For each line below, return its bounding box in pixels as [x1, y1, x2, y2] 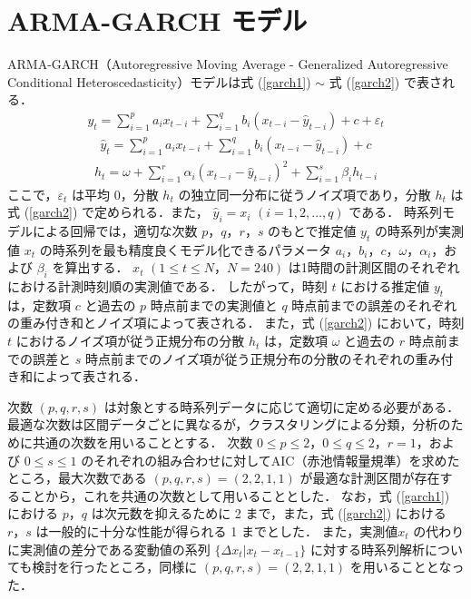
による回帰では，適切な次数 [32, 221, 198, 240]
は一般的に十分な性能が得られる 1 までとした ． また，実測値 [35, 522, 398, 540]
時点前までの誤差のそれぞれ [291, 295, 457, 314]
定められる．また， [94, 202, 209, 221]
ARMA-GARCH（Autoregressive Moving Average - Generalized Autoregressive [7, 54, 448, 74]
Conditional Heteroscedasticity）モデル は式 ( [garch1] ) [7, 72, 311, 91]
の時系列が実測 [374, 221, 464, 240]
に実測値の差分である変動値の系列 [7, 539, 211, 558]
